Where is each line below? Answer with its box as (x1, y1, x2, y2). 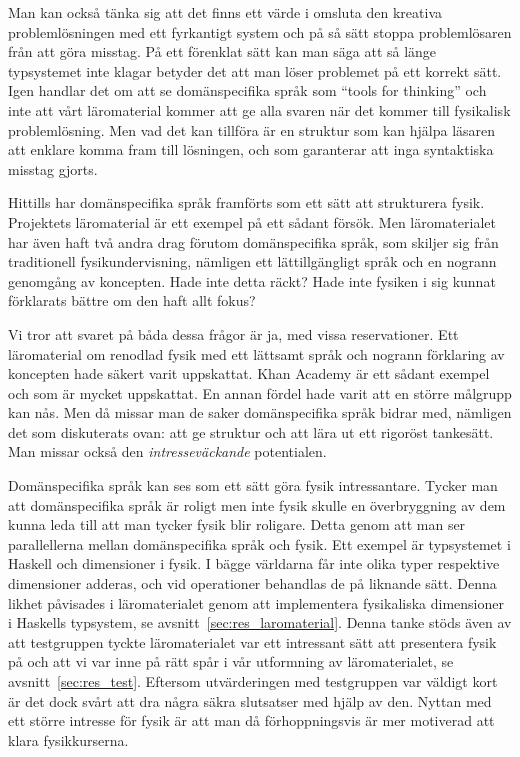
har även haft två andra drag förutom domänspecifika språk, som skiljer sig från (8, 231, 499, 252)
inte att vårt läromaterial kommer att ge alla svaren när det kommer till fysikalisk (8, 99, 511, 120)
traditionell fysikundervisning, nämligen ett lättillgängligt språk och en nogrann (8, 251, 497, 272)
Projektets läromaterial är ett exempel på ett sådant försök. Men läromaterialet (8, 211, 496, 232)
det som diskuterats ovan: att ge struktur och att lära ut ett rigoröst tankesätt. (8, 421, 494, 442)
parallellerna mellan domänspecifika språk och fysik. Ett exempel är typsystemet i (8, 533, 511, 554)
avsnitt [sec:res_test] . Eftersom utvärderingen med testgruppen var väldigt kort (8, 671, 498, 691)
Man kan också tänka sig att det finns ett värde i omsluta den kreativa (8, 2, 442, 22)
